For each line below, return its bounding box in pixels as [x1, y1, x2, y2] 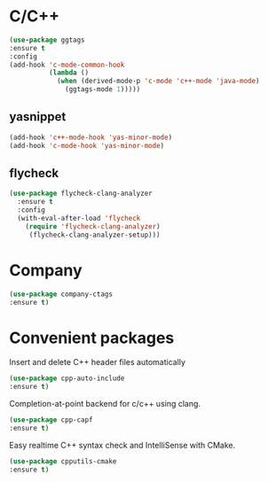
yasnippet [9, 109, 67, 125]
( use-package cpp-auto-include [9, 374, 125, 383]
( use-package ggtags [9, 35, 86, 44]
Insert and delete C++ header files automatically [9, 357, 186, 368]
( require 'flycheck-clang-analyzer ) [25, 222, 162, 231]
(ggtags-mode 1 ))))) [65, 85, 141, 94]
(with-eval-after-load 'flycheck [17, 214, 141, 223]
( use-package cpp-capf [9, 416, 93, 424]
